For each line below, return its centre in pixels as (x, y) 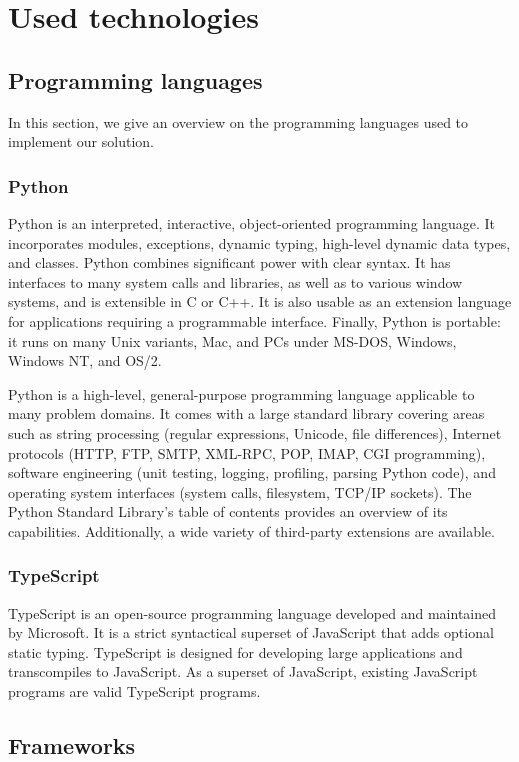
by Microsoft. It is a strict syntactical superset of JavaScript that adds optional (251, 632)
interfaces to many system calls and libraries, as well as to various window (235, 281)
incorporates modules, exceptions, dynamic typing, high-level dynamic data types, (259, 242)
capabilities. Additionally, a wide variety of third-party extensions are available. (251, 530)
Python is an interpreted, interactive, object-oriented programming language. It (252, 222)
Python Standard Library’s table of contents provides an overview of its (228, 511)
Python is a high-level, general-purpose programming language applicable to (241, 393)
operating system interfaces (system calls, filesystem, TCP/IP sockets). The (240, 491)
